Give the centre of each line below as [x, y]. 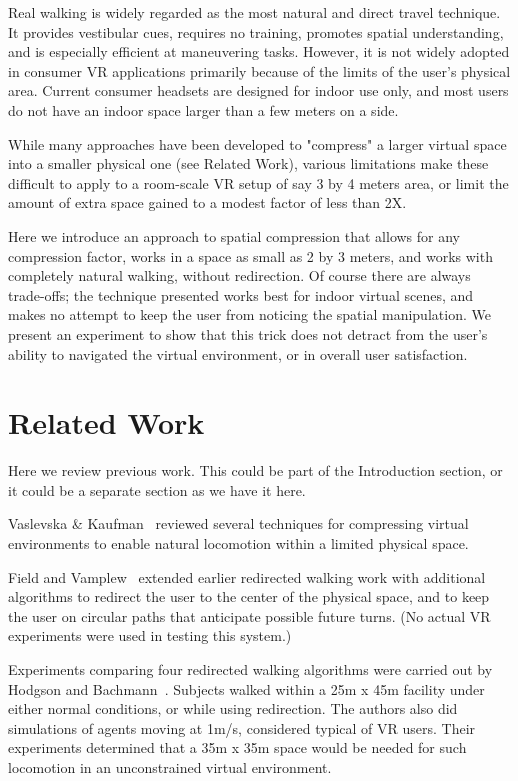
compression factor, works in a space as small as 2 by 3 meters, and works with [250, 255]
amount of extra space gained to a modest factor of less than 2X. [207, 202]
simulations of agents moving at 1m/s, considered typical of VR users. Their [242, 727]
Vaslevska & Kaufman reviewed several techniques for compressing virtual [238, 523]
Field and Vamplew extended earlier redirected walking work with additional [247, 576]
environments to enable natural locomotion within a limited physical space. [238, 543]
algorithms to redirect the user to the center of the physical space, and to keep [249, 596]
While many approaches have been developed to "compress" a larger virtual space [257, 143]
